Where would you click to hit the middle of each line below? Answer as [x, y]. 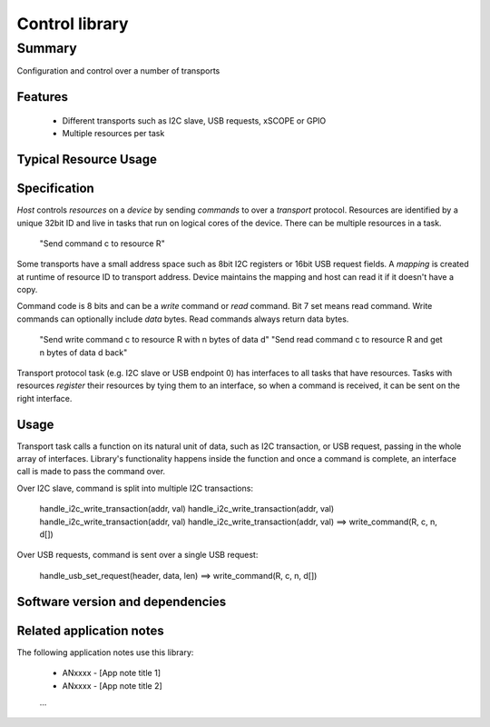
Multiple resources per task [113, 134]
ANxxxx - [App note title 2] [112, 685]
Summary [47, 48]
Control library [73, 24]
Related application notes [90, 630]
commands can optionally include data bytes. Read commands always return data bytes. [183, 319]
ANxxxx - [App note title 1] [111, 673]
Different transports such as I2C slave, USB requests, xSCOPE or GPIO [194, 120]
